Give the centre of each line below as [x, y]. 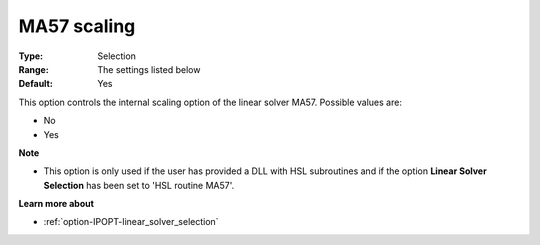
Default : [36, 84]
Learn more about [56, 204]
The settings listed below [149, 69]
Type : [31, 56]
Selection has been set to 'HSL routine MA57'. [139, 185]
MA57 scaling [77, 26]
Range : [33, 69]
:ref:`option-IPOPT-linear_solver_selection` [131, 222]
